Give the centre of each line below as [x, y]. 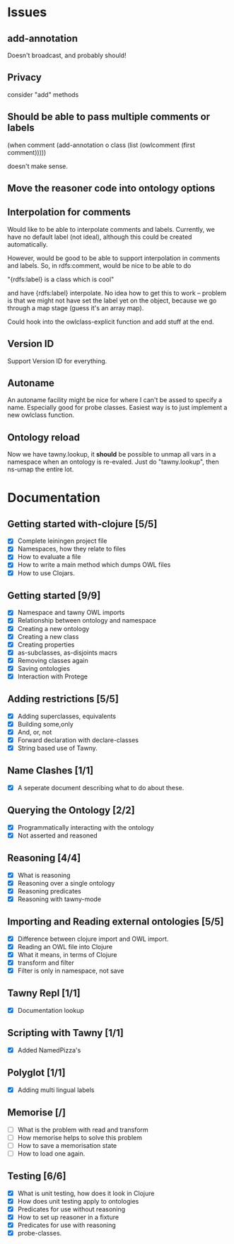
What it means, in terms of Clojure [67, 954]
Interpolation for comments [69, 212]
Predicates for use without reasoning [71, 1209]
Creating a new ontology [53, 628]
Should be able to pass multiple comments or [109, 117]
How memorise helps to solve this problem [80, 1137]
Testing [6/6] [37, 1176]
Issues [27, 12]
